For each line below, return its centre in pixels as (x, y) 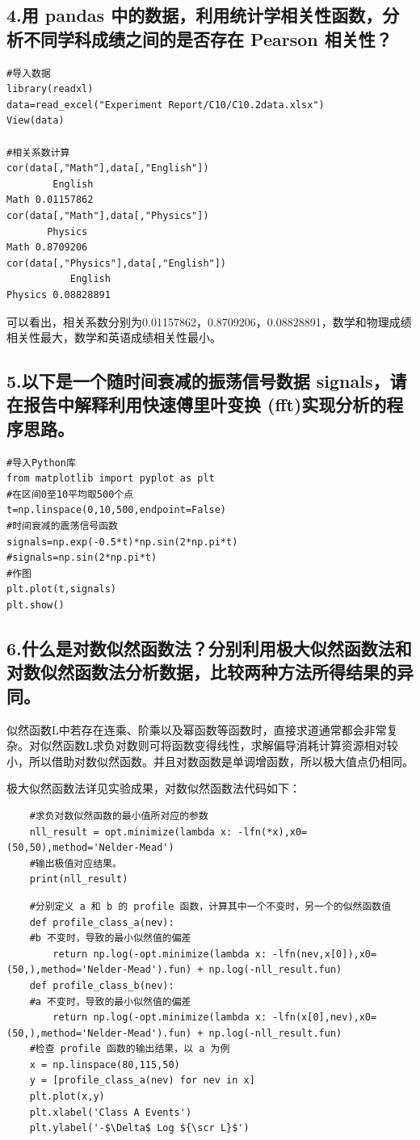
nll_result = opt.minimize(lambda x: (131, 832)
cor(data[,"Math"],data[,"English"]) (108, 168)
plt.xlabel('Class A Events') (111, 1112)
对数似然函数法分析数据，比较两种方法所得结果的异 (210, 672)
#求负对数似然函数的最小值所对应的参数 (119, 816)
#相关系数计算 (38, 152)
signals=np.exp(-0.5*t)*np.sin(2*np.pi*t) (122, 542)
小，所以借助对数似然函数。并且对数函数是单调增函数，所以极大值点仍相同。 (210, 761)
